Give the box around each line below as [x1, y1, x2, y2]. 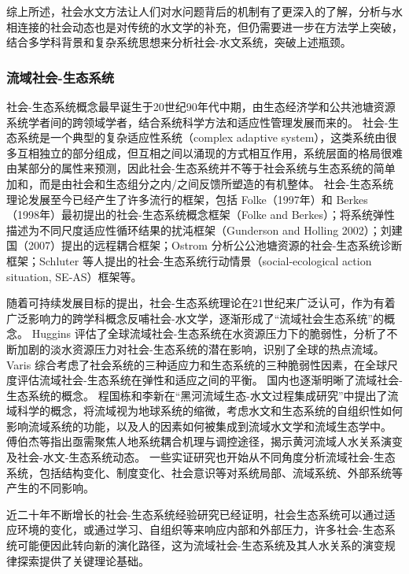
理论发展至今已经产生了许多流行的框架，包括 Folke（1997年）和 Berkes [6, 191, 368, 207]
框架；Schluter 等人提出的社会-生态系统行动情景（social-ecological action [6, 252, 372, 268]
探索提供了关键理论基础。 [17, 552, 149, 568]
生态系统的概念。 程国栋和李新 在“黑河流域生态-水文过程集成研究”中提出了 [6, 387, 388, 403]
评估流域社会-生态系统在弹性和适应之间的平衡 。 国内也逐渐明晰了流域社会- [17, 372, 403, 388]
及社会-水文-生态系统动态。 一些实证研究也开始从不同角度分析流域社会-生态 [6, 449, 396, 465]
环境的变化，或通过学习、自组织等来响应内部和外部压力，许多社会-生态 [17, 521, 385, 538]
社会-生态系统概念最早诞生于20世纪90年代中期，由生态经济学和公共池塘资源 [6, 98, 396, 114]
